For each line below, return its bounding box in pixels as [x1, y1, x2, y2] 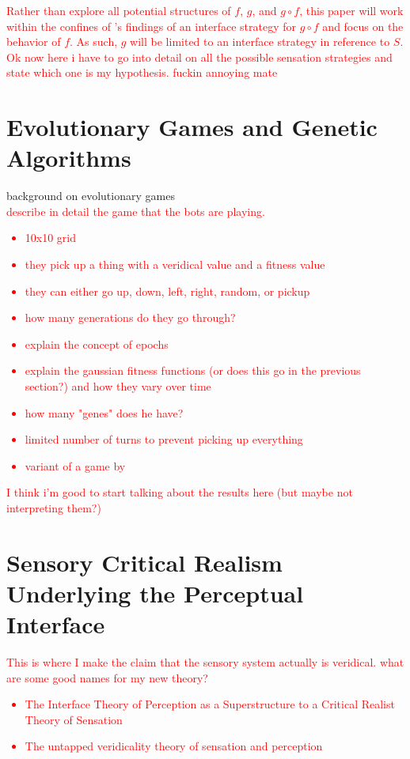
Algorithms [6, 142, 131, 174]
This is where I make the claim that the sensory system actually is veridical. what [6, 654, 404, 670]
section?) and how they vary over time [25, 378, 211, 395]
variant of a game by [25, 457, 126, 474]
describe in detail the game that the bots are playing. [6, 202, 265, 219]
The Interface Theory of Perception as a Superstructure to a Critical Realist [25, 696, 395, 712]
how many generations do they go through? [25, 309, 236, 326]
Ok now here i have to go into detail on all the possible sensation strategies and [6, 48, 393, 65]
